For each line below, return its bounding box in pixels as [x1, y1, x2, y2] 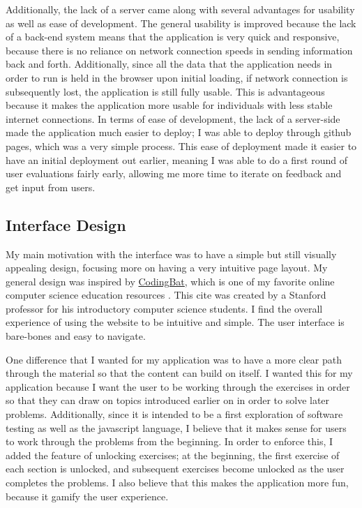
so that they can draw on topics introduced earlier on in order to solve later [6, 393, 330, 408]
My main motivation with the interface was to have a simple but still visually [6, 246, 337, 261]
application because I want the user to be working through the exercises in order [6, 379, 350, 394]
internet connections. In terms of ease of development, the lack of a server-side [6, 111, 340, 126]
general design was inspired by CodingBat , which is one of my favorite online [6, 274, 335, 288]
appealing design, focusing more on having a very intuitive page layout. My [6, 260, 328, 275]
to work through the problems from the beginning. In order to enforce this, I [6, 434, 333, 449]
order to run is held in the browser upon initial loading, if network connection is [6, 70, 348, 84]
